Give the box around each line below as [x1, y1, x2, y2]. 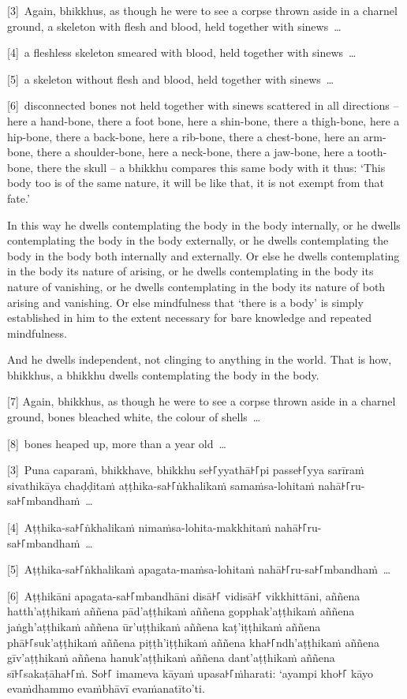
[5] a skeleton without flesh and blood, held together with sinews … [7, 70, 334, 87]
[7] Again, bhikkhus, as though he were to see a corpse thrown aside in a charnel [7, 393, 396, 409]
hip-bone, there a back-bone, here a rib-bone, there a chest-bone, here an [7, 128, 360, 144]
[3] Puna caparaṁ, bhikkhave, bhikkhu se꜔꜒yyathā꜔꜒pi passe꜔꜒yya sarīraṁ [7, 462, 364, 478]
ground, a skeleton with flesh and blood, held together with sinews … [7, 17, 342, 34]
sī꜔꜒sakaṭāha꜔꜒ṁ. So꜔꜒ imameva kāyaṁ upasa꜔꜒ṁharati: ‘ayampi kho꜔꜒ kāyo [7, 664, 374, 681]
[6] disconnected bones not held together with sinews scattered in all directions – [7, 97, 399, 114]
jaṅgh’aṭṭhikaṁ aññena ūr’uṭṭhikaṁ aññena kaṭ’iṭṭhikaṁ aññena [7, 619, 321, 634]
